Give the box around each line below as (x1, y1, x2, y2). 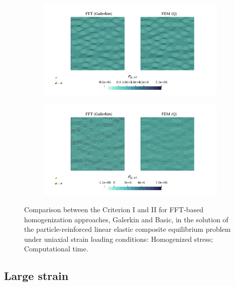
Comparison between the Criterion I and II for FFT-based (24, 204, 203, 214)
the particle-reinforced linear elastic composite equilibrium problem (24, 224, 231, 234)
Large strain (4, 268, 69, 283)
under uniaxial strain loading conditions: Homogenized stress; (24, 233, 213, 244)
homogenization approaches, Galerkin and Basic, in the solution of (24, 214, 228, 224)
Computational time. (24, 243, 88, 254)
